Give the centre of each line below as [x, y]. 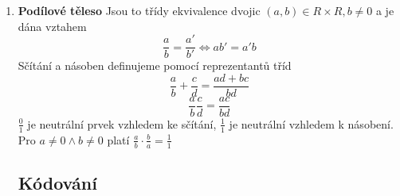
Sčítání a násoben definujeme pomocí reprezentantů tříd [155, 65]
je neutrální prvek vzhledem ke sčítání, [122, 123]
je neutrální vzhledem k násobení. [311, 123]
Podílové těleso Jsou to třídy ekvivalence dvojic [139, 10]
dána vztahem [52, 26]
